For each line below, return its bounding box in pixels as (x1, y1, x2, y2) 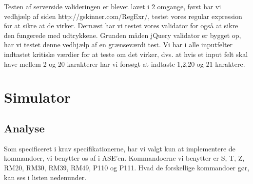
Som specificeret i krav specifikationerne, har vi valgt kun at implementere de (4, 143, 235, 153)
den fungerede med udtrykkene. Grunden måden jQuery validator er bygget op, (4, 30, 241, 40)
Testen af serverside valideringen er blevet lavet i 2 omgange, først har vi (4, 1, 221, 11)
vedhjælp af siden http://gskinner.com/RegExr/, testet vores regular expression (4, 11, 242, 21)
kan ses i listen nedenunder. (4, 172, 87, 182)
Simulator (4, 87, 71, 107)
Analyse (4, 120, 45, 135)
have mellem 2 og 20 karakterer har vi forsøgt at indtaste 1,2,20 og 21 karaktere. (4, 58, 245, 69)
